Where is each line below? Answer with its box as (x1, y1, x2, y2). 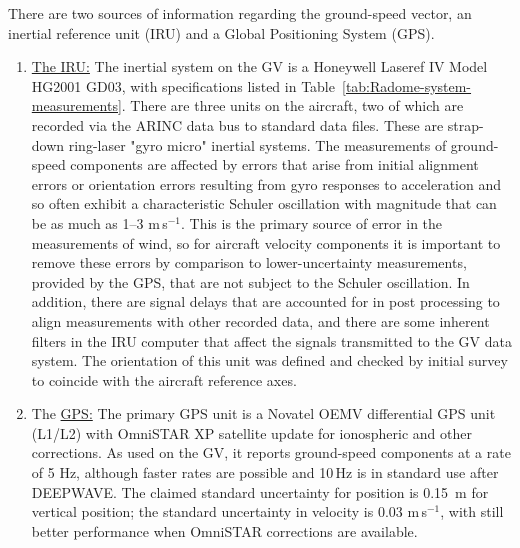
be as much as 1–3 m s (31, 212, 168, 233)
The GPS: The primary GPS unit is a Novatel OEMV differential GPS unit (31, 403, 496, 424)
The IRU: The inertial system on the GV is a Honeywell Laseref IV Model (31, 56, 488, 77)
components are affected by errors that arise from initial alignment (70, 154, 479, 175)
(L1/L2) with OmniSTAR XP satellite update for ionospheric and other (31, 422, 472, 443)
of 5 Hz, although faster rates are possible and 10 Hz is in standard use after (31, 462, 499, 483)
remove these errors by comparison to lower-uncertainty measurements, (31, 252, 467, 273)
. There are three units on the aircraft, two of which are (121, 95, 464, 116)
